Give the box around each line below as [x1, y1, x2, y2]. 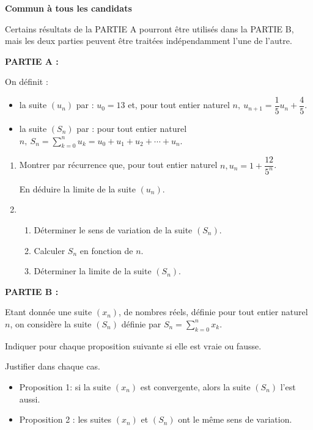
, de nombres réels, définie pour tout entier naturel [119, 305, 308, 318]
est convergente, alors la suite [140, 380, 251, 393]
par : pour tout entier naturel [76, 122, 187, 135]
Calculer [34, 244, 65, 257]
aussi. [19, 392, 40, 405]
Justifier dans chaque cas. [5, 360, 101, 373]
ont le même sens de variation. [178, 413, 292, 426]
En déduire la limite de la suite [19, 182, 136, 195]
